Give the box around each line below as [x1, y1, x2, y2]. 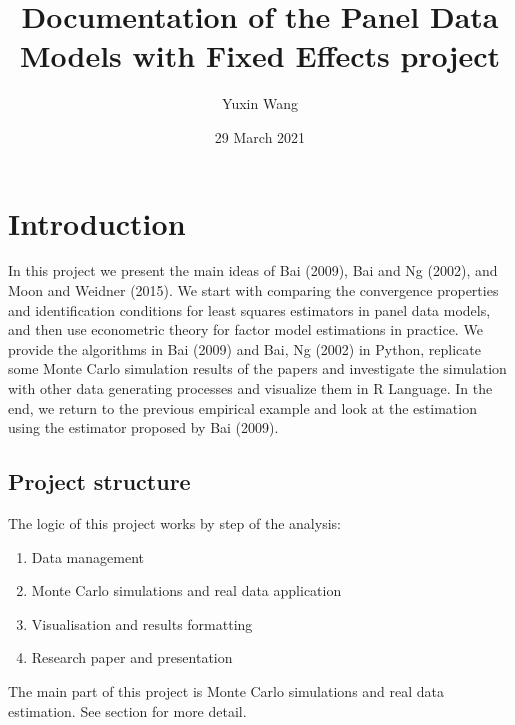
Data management [31, 546, 144, 567]
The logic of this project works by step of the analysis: [8, 512, 341, 533]
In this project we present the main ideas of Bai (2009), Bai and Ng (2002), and [8, 260, 498, 281]
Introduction [8, 202, 186, 243]
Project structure [8, 466, 191, 497]
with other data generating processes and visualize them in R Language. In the [8, 378, 493, 398]
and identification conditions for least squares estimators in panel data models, [8, 299, 491, 320]
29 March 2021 [214, 126, 306, 147]
